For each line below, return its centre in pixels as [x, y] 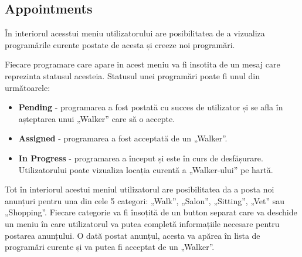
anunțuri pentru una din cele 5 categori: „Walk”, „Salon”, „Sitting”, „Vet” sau [145, 200]
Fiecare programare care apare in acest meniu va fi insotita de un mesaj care [142, 64]
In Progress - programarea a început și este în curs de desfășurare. [141, 158]
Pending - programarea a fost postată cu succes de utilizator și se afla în [151, 107]
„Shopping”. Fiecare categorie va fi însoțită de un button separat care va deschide [151, 212]
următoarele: [28, 87]
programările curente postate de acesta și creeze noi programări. [120, 44]
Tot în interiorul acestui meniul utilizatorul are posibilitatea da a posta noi [140, 189]
